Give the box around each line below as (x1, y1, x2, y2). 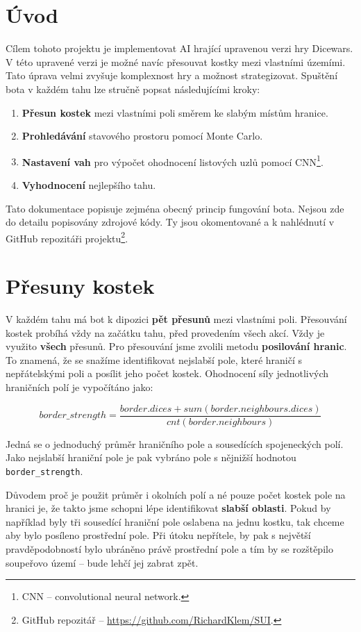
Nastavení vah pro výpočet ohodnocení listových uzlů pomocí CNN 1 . (22, 152, 324, 169)
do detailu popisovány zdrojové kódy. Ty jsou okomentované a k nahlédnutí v (6, 215, 335, 229)
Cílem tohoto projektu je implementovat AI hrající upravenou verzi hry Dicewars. (6, 41, 353, 56)
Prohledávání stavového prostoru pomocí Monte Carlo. (22, 128, 263, 143)
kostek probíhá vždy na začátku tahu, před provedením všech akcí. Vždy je (6, 325, 325, 340)
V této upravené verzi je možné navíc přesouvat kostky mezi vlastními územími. (6, 54, 346, 69)
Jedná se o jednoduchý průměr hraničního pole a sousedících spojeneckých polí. (6, 436, 344, 451)
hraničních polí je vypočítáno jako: (6, 380, 153, 394)
